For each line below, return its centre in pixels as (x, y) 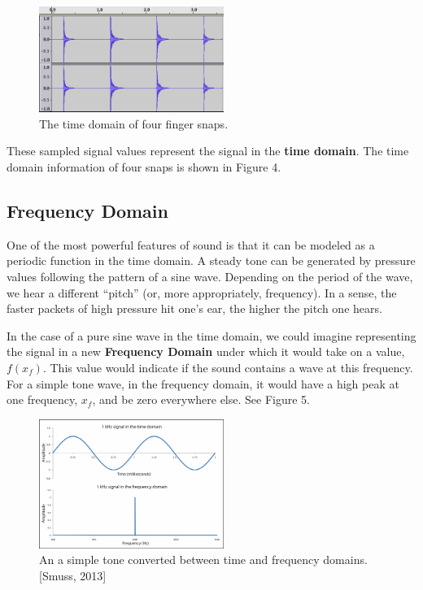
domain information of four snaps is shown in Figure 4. (144, 167)
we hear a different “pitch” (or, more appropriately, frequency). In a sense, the (202, 292)
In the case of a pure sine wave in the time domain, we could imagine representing (211, 335)
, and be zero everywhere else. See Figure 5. (201, 399)
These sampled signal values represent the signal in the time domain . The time (208, 151)
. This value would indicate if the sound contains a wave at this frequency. (228, 367)
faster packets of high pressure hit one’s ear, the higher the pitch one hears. (194, 308)
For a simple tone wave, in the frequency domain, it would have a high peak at (203, 383)
